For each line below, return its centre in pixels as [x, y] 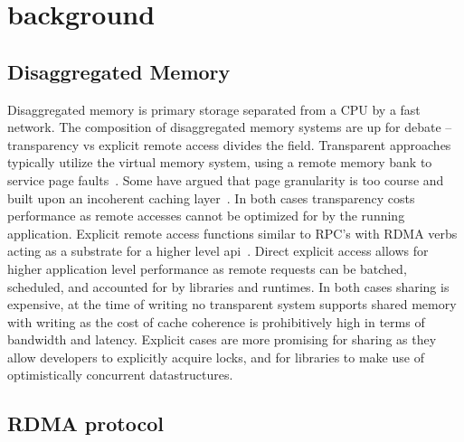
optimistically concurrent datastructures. [120, 375]
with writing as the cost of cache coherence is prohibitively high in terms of [216, 321]
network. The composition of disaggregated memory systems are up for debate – [230, 127]
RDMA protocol [85, 423]
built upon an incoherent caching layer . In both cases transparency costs [211, 197]
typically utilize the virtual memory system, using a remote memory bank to [220, 162]
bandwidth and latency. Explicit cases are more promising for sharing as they [222, 339]
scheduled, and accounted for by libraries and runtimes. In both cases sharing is [228, 286]
